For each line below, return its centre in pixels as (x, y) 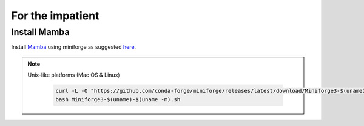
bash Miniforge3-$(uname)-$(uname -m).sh (118, 99)
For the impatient (55, 16)
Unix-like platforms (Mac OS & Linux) (74, 75)
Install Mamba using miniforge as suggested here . (74, 47)
